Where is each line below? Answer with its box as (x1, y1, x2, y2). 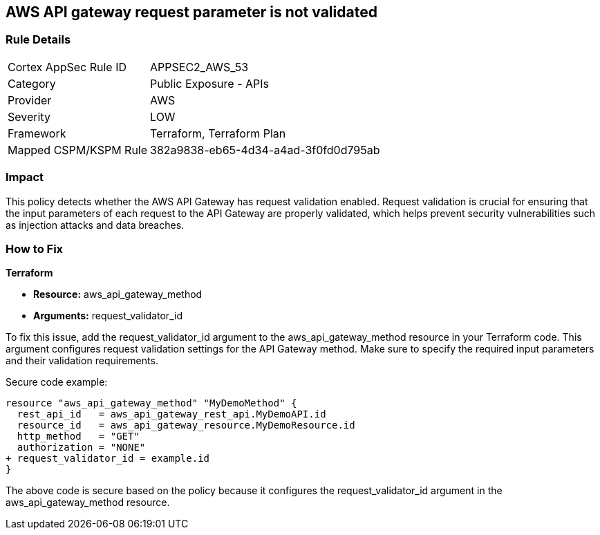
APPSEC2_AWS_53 (150, 59, 249, 74)
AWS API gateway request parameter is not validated (6, 3, 377, 21)
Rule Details (6, 32, 71, 47)
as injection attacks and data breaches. (6, 218, 185, 231)
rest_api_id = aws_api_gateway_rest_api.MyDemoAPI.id (17, 409, 326, 420)
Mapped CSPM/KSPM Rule (8, 142, 148, 157)
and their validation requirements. (6, 355, 158, 367)
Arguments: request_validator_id (33, 310, 182, 322)
